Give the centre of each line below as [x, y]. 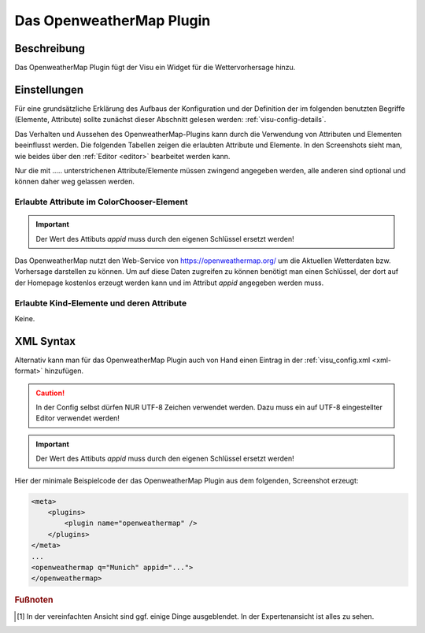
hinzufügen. [64, 371]
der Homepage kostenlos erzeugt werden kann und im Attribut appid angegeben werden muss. [169, 283]
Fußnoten [34, 600]
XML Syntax [45, 341]
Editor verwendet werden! [78, 418]
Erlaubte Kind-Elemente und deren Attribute [101, 303]
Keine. [25, 318]
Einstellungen [49, 89]
